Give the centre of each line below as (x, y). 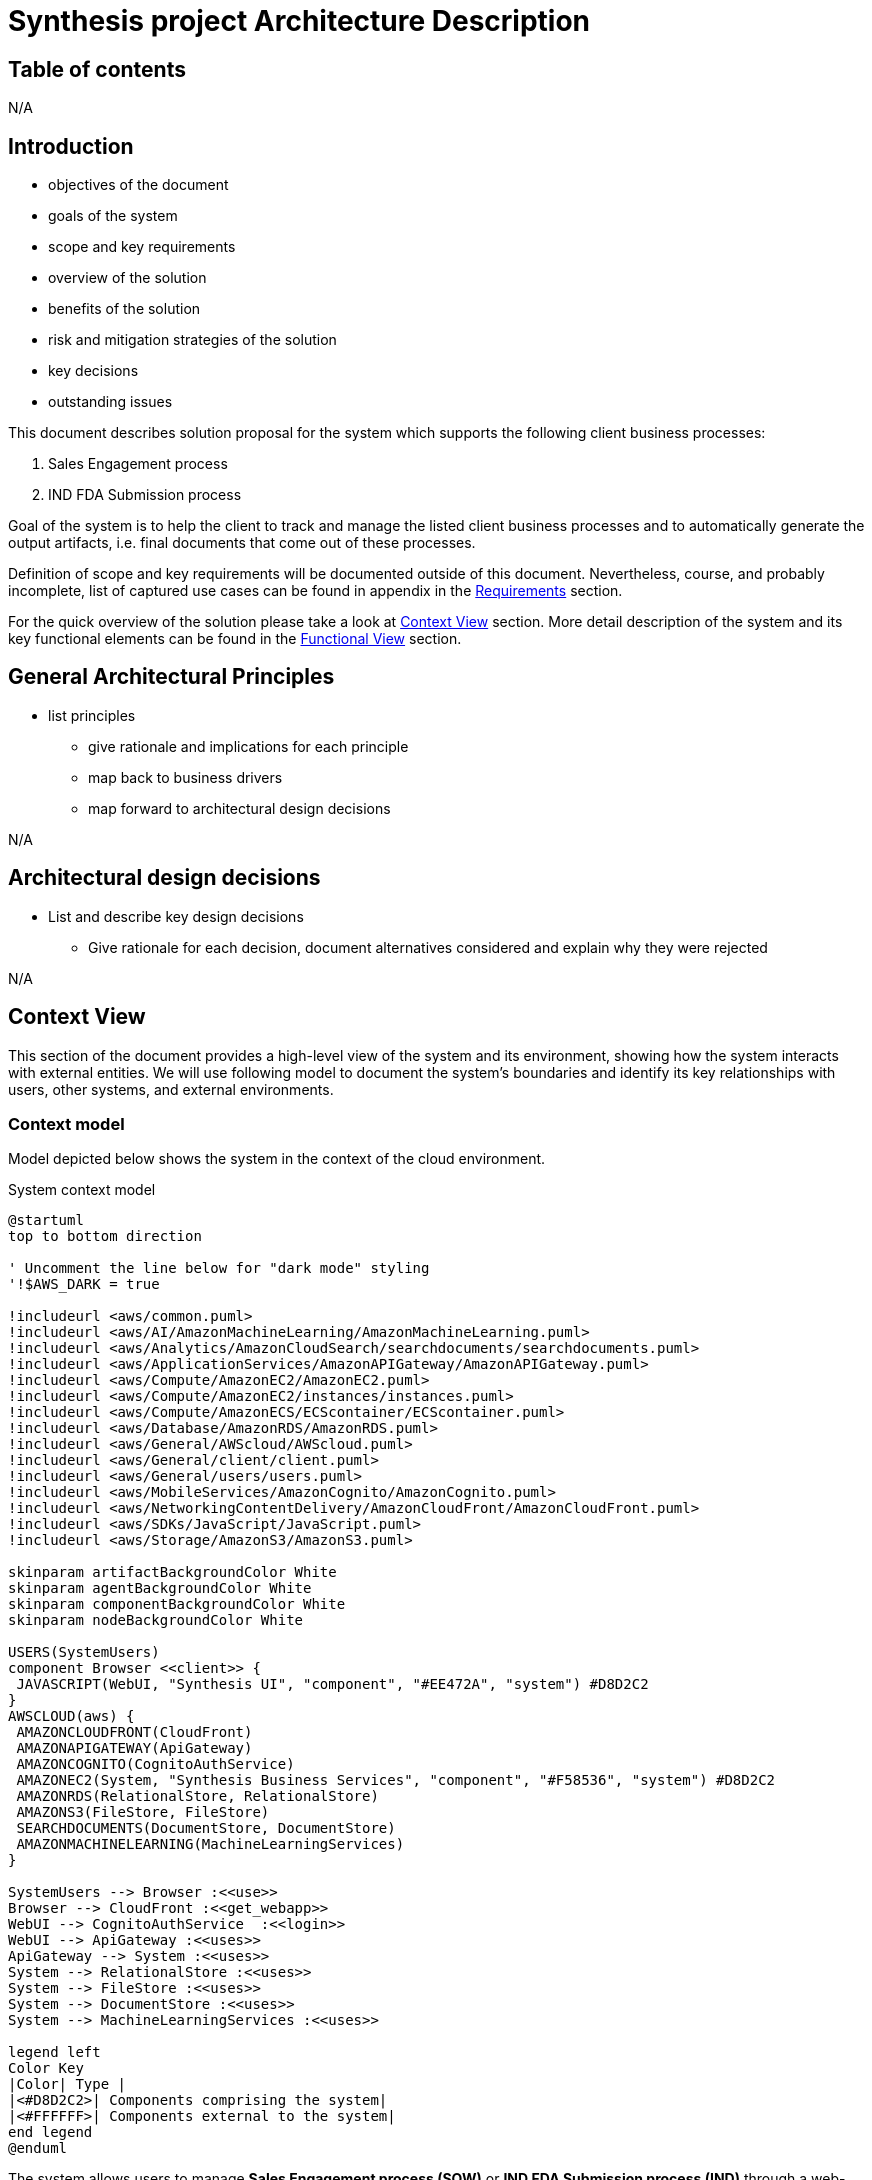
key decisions (93, 371)
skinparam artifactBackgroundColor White (172, 1572)
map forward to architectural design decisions (239, 808)
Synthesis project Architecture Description (299, 21)
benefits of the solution (124, 309)
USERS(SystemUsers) (84, 1652)
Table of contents (97, 69)
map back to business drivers (185, 777)
